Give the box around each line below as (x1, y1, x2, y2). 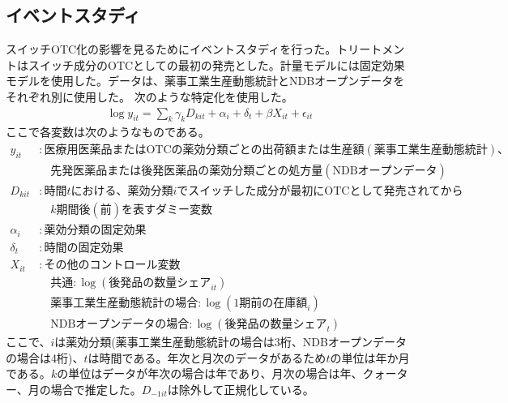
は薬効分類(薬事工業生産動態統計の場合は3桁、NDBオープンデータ (54, 332, 408, 349)
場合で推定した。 (50, 380, 142, 397)
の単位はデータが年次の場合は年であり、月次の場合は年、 (57, 365, 363, 382)
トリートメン (336, 41, 405, 58)
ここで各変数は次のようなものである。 (6, 123, 210, 140)
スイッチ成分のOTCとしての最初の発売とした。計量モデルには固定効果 (28, 56, 405, 73)
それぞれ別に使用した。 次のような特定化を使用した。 (6, 88, 293, 105)
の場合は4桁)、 (6, 349, 84, 366)
